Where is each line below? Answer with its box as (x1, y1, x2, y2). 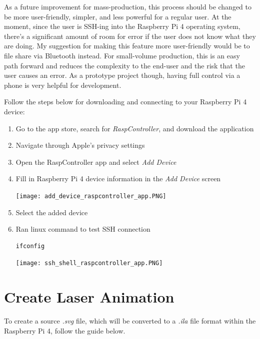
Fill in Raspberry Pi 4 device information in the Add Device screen (15, 173, 221, 184)
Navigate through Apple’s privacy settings (15, 140, 145, 150)
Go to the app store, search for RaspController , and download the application (15, 123, 254, 133)
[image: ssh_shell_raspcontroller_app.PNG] (15, 260, 163, 267)
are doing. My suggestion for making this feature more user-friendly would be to (4, 40, 250, 51)
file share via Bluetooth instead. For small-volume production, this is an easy (4, 50, 240, 60)
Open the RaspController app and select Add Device (15, 156, 176, 167)
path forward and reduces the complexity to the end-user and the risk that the (4, 60, 245, 70)
